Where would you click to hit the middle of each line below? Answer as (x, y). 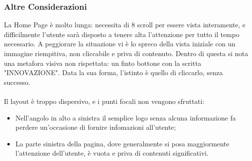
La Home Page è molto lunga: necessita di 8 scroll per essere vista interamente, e (125, 25)
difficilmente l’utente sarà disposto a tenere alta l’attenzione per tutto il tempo (122, 34)
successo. (17, 82)
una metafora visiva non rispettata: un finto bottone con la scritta (103, 63)
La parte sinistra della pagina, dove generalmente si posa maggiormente (122, 143)
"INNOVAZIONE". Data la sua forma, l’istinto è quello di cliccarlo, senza (114, 72)
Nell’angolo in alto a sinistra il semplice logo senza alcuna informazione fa (126, 117)
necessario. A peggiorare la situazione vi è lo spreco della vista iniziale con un (120, 44)
